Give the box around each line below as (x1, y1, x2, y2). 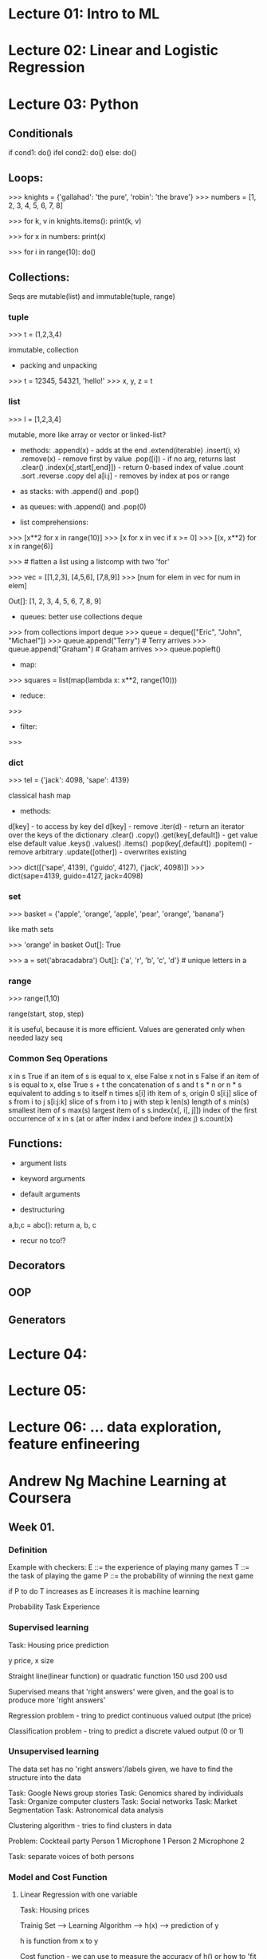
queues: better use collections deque (19, 611, 143, 621)
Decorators (8, 1258, 66, 1272)
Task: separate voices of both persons (8, 1851, 135, 1861)
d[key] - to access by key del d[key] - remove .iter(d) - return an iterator (8, 821, 245, 831)
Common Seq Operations (8, 1053, 108, 1064)
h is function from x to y (19, 1936, 99, 1946)
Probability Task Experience (8, 1602, 100, 1611)
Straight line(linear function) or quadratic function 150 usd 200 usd (8, 1671, 228, 1681)
